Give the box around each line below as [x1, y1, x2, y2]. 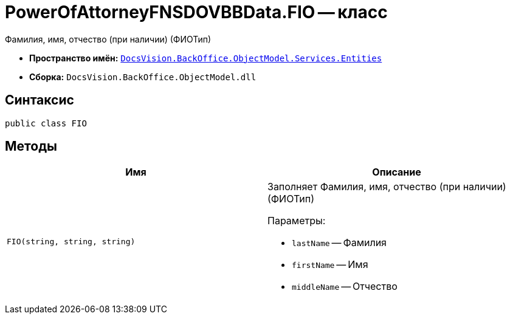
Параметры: [267, 214, 326, 227]
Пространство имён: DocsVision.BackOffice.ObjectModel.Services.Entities [29, 52, 382, 63]
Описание [372, 166, 421, 179]
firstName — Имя [292, 258, 368, 271]
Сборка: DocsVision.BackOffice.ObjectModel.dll [29, 71, 257, 82]
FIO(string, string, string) [7, 236, 136, 246]
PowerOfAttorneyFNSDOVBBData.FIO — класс [5, 2, 388, 22]
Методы [5, 139, 57, 154]
